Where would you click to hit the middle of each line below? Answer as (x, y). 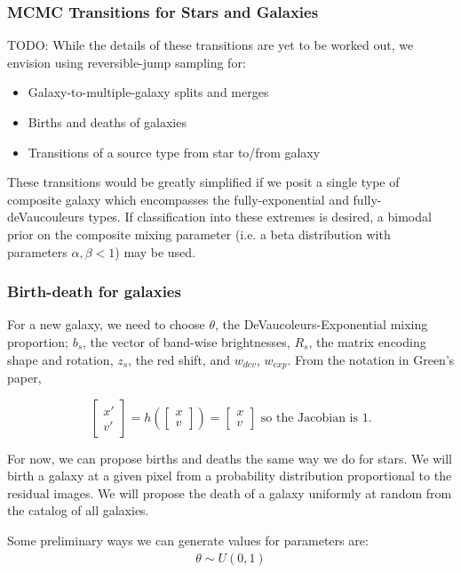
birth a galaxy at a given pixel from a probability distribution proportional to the (230, 476)
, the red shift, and (179, 359)
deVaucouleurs (46, 217)
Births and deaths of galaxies (107, 122)
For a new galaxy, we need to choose (106, 324)
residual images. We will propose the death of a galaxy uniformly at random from (230, 492)
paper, (24, 378)
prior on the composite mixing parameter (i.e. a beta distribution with (199, 234)
